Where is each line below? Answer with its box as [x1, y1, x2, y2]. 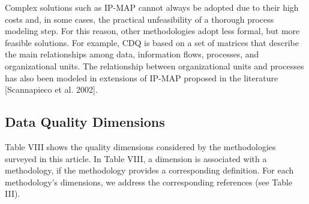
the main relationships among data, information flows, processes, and [5, 48, 259, 60]
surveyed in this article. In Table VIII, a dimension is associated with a [5, 152, 267, 165]
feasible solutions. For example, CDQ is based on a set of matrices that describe [5, 36, 299, 48]
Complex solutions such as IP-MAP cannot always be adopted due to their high [5, 1, 299, 13]
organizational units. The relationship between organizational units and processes [5, 59, 304, 72]
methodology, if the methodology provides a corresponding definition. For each [5, 164, 294, 176]
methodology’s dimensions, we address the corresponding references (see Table [5, 175, 293, 188]
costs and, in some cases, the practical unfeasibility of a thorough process [5, 13, 274, 25]
